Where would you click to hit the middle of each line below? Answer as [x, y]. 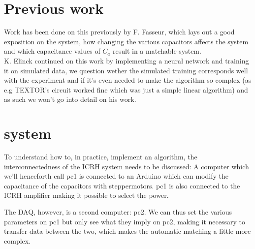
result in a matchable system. [157, 51]
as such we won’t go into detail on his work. [70, 99]
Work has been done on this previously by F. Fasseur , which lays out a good [119, 32]
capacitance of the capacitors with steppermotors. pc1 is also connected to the [122, 185]
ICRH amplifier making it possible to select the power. [86, 195]
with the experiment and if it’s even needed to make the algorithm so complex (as [128, 80]
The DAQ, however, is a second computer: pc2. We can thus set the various [118, 211]
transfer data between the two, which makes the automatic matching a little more [127, 231]
